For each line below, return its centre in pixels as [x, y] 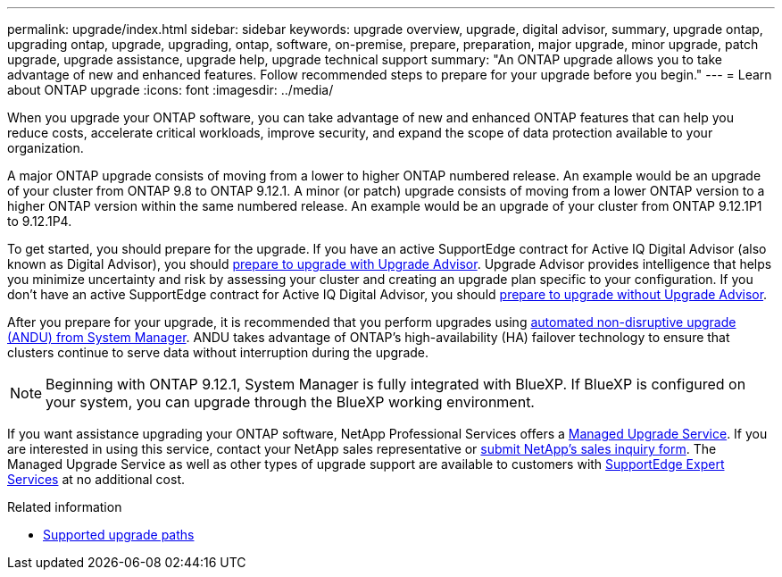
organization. [46, 148]
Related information [65, 507]
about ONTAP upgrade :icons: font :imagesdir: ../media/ [171, 90]
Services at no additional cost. [96, 479]
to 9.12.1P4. [40, 221]
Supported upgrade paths [119, 535]
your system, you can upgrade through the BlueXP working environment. [290, 402]
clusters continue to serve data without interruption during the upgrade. [218, 352]
